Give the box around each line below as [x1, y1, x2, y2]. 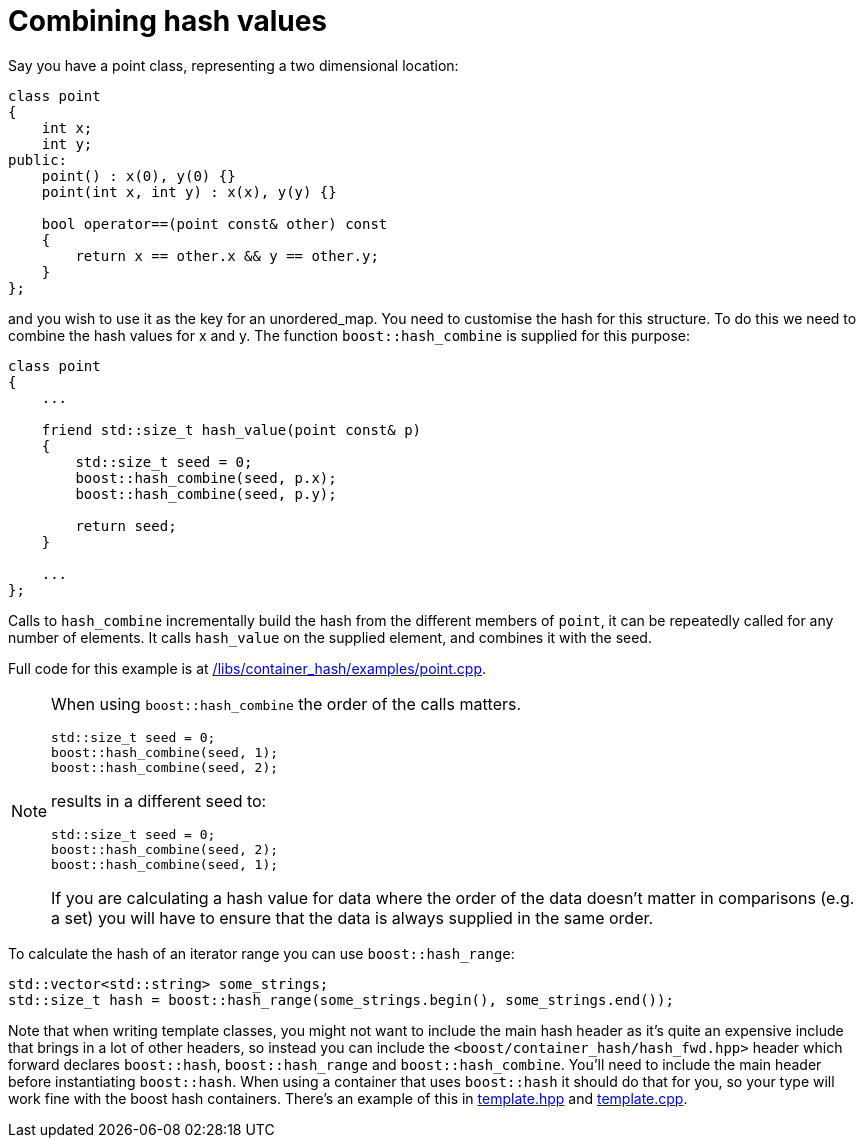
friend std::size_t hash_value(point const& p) [41, 421, 422, 438]
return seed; [75, 517, 177, 534]
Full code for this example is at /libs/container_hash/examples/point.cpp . [8, 659, 487, 677]
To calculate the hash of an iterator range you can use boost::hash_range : [8, 944, 515, 962]
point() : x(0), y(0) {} [41, 167, 236, 184]
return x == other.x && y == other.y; [75, 247, 379, 264]
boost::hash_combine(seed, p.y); [75, 485, 337, 502]
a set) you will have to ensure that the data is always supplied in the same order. [51, 907, 654, 928]
